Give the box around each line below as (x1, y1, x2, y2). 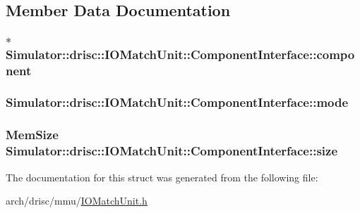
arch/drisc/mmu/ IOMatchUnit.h (6, 193, 148, 208)
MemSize (6, 126, 59, 143)
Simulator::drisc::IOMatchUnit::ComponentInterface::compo (6, 45, 355, 63)
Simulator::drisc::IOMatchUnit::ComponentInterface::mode (6, 93, 349, 111)
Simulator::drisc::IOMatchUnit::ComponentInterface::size (6, 142, 338, 160)
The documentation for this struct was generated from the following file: (6, 169, 318, 184)
